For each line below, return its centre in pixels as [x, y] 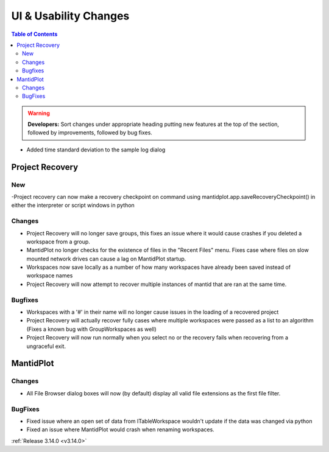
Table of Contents [34, 34]
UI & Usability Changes [70, 16]
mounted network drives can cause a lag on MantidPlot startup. [106, 259]
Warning [39, 113]
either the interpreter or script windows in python [73, 205]
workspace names [50, 276]
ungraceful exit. [46, 346]
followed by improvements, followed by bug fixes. [90, 133]
